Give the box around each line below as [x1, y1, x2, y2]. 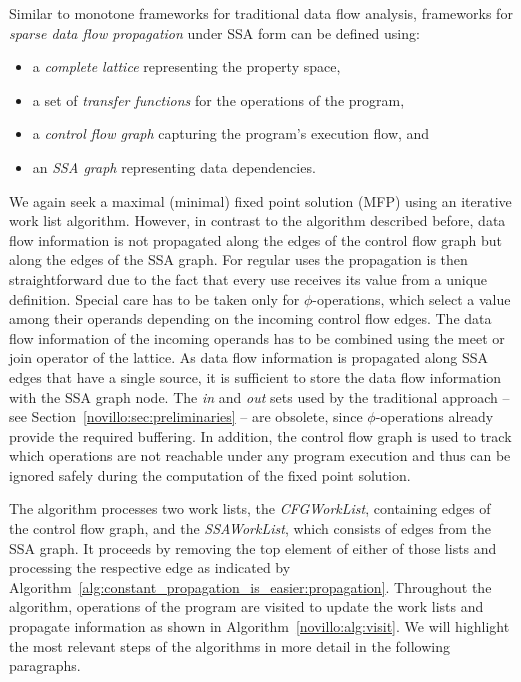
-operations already [375, 406, 494, 427]
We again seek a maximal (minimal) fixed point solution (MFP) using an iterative [9, 190, 512, 211]
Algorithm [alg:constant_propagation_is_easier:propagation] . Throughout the [9, 576, 492, 597]
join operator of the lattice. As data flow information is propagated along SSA [9, 347, 489, 368]
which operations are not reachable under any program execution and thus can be [9, 445, 511, 466]
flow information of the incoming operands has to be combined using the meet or [9, 327, 505, 348]
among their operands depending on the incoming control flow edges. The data [9, 308, 492, 329]
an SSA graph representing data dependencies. [32, 156, 316, 177]
